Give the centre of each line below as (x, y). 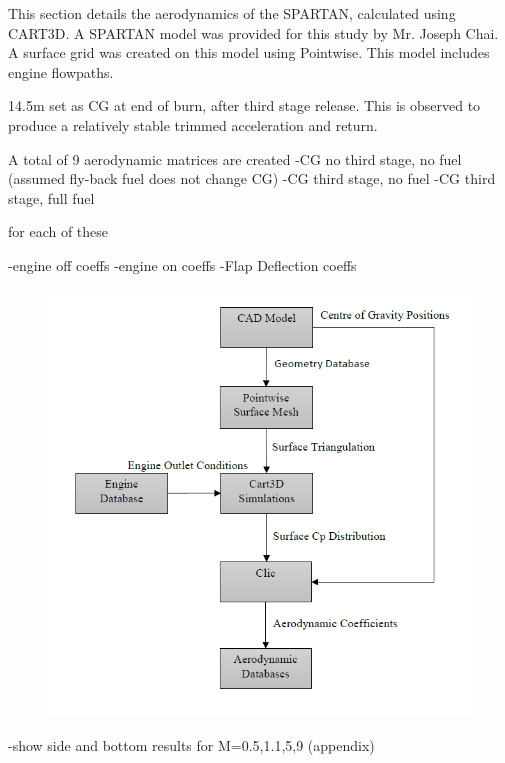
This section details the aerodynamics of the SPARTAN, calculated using (232, 13)
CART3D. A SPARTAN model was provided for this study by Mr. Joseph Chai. (253, 32)
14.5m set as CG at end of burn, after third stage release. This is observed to (244, 105)
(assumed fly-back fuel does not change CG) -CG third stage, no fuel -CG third (252, 178)
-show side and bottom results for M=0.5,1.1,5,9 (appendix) (191, 744)
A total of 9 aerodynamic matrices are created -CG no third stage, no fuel (235, 158)
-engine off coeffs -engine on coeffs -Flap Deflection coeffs (182, 264)
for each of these (58, 231)
